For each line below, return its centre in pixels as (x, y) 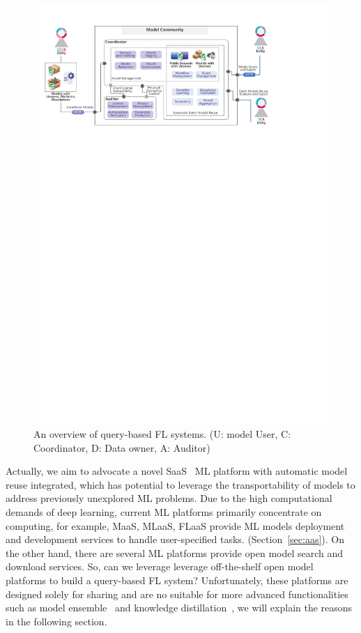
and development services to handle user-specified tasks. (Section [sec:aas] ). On (175, 539)
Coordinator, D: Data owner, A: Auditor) (122, 447)
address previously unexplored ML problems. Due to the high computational (169, 498)
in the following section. (56, 621)
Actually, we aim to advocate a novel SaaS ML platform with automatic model (177, 471)
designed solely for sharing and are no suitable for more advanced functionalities (177, 594)
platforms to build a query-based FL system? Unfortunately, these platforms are (177, 580)
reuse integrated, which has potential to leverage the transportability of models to (180, 484)
